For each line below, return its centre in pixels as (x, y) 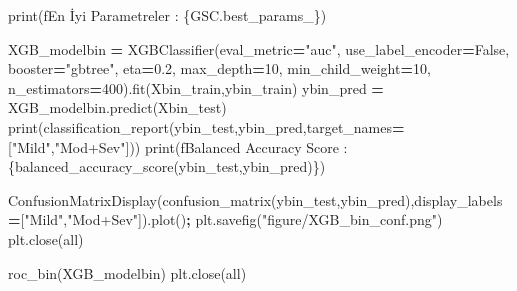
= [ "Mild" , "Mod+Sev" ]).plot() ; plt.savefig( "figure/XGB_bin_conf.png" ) (225, 219)
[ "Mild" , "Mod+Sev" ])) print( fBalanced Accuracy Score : (178, 146)
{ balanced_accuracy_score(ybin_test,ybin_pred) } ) (167, 166)
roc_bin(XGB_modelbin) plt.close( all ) (127, 272)
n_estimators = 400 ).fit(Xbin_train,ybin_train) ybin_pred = (196, 87)
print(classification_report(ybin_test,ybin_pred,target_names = (206, 126)
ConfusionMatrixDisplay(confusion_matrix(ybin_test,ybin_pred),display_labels (255, 199)
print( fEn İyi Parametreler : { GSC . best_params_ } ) (167, 15)
